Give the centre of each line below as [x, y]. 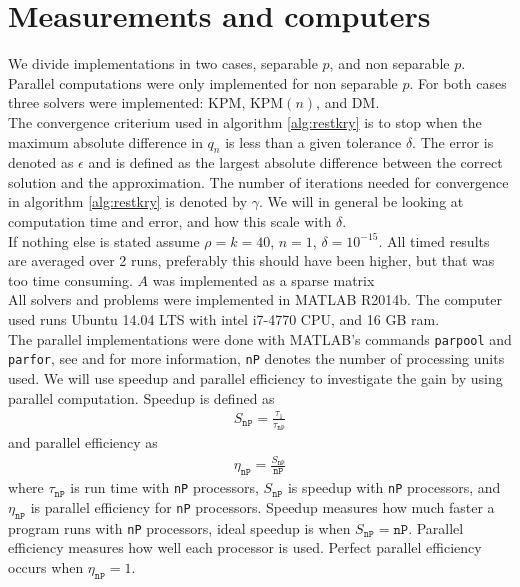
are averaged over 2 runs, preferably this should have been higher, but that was [251, 260]
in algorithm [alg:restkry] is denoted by [128, 201]
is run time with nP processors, [164, 487]
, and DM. [348, 102]
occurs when [46, 566]
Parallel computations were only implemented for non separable [203, 82]
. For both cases [458, 82]
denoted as [41, 162]
